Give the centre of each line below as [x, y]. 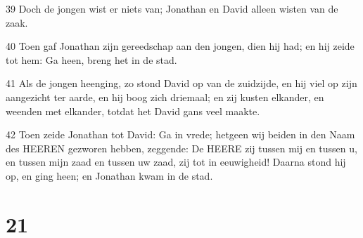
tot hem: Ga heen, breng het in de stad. [91, 59]
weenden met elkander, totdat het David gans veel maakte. [133, 111]
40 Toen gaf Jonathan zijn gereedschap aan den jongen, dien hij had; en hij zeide [180, 46]
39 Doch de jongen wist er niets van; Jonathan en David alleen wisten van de [172, 8]
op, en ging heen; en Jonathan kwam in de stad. [109, 175]
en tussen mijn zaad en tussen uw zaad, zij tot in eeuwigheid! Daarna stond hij [176, 162]
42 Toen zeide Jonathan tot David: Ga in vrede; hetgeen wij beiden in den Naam [180, 134]
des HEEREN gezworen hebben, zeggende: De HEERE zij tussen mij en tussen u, [181, 148]
